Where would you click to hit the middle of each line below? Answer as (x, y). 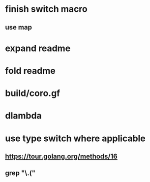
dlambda (23, 116)
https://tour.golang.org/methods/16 (61, 156)
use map (18, 27)
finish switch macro (46, 9)
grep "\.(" (20, 173)
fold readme (30, 71)
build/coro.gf (33, 93)
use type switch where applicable (75, 138)
